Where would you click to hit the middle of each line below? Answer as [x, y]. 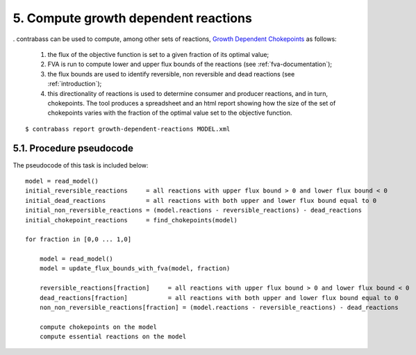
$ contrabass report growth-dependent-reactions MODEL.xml [128, 129]
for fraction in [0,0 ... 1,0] [78, 239]
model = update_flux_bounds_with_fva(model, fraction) [135, 269]
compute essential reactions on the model [113, 337]
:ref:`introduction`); [75, 84]
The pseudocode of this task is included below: [81, 165]
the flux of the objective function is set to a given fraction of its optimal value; [158, 54]
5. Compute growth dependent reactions [133, 18]
